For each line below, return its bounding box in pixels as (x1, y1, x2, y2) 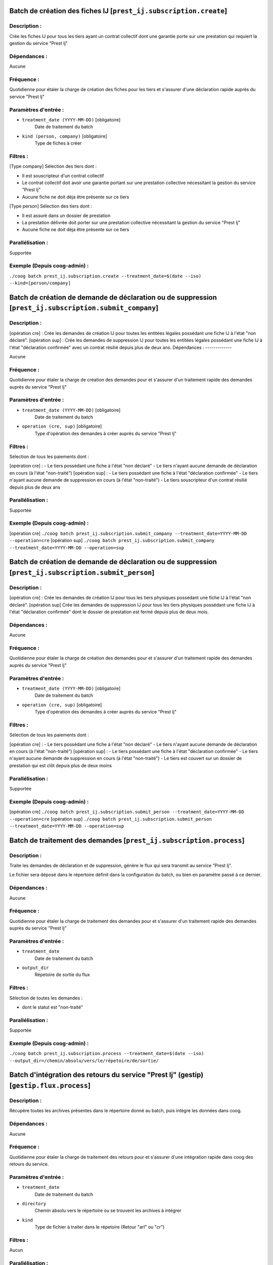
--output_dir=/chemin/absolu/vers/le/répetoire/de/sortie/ (9, 1058, 159, 1064)
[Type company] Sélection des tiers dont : (9, 163, 97, 170)
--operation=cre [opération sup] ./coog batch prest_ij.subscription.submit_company (9, 537, 215, 543)
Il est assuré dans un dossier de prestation (22, 213, 111, 219)
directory (22, 1201, 47, 1206)
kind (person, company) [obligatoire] (22, 133, 107, 139)
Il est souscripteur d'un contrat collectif (22, 173, 104, 179)
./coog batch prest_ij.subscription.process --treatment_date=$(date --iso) (9, 1050, 204, 1057)
